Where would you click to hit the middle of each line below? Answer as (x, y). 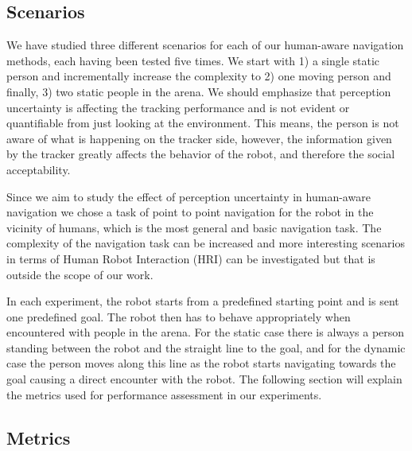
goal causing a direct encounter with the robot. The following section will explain (204, 379)
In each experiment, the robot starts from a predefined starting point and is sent (203, 301)
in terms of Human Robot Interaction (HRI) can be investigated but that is (191, 258)
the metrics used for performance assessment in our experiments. (164, 394)
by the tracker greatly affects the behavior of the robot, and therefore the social (201, 154)
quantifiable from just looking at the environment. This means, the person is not (203, 123)
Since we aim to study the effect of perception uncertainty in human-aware (189, 196)
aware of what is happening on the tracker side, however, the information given (199, 138)
